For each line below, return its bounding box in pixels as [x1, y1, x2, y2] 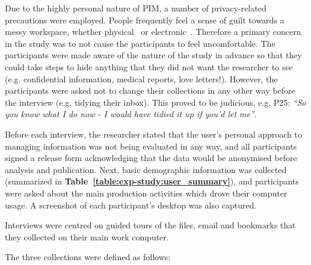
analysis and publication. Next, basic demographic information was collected [5, 163, 287, 175]
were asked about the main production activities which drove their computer [5, 186, 288, 199]
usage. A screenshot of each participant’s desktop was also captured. [5, 198, 257, 211]
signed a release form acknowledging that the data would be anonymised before [5, 151, 297, 164]
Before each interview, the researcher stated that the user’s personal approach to [5, 127, 302, 140]
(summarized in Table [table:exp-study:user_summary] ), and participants [5, 175, 299, 187]
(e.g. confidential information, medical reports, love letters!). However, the [5, 72, 278, 85]
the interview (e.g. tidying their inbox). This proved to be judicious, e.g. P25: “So [5, 96, 306, 108]
